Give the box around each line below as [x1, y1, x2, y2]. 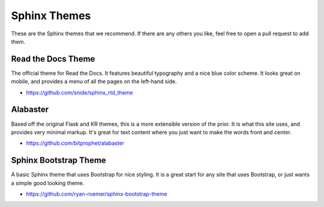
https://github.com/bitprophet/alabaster [26, 139, 125, 147]
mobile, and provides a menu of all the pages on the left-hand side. [11, 78, 177, 85]
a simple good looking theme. [11, 179, 85, 187]
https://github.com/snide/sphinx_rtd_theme [26, 89, 133, 96]
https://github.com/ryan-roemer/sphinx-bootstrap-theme [26, 190, 167, 197]
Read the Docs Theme [11, 54, 95, 64]
